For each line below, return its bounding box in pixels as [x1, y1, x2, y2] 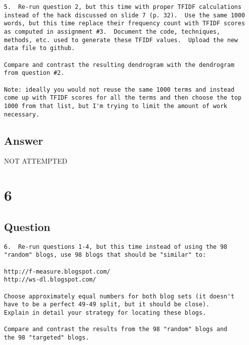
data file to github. [4, 45, 75, 52]
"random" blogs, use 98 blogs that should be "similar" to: [4, 251, 206, 259]
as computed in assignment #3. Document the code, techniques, [4, 28, 220, 35]
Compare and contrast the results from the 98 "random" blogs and [4, 326, 228, 333]
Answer [4, 132, 44, 148]
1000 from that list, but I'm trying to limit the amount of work [4, 102, 228, 110]
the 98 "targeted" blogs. [4, 334, 89, 341]
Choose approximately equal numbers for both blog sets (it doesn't [4, 292, 235, 300]
